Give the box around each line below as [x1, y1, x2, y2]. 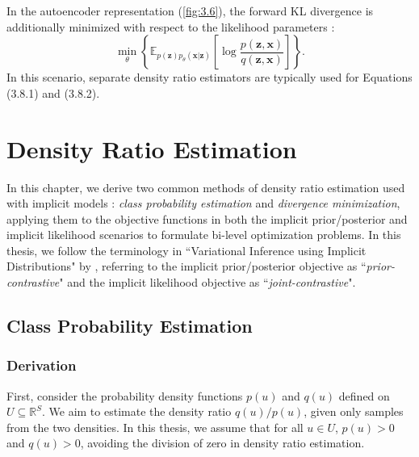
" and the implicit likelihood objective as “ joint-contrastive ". [59, 274, 356, 291]
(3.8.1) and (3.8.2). [6, 84, 100, 101]
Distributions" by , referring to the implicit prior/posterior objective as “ [6, 258, 367, 275]
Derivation [6, 355, 77, 375]
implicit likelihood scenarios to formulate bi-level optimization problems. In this [6, 226, 401, 243]
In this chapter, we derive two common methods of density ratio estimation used [6, 178, 405, 195]
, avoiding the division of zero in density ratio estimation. [80, 434, 365, 451]
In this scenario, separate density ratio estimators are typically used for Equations [6, 69, 413, 86]
